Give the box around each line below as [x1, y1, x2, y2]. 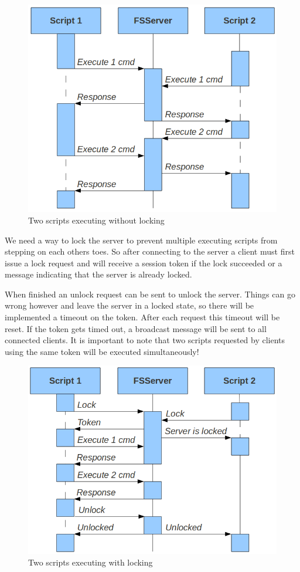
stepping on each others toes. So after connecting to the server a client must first [5, 245, 295, 258]
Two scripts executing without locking [28, 214, 165, 226]
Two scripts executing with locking [28, 556, 153, 568]
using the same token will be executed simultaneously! [5, 345, 199, 357]
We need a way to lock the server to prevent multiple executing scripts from [5, 233, 278, 246]
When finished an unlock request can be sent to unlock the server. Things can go [5, 287, 295, 300]
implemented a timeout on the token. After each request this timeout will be [5, 311, 280, 323]
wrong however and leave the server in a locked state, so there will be [5, 299, 254, 312]
